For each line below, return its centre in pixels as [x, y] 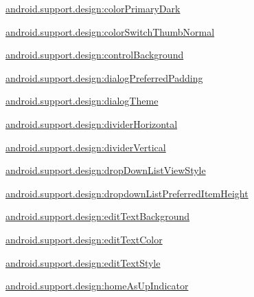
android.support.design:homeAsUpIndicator [97, 286]
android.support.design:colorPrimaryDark [93, 8]
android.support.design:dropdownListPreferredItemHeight [127, 193]
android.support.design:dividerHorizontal [92, 123]
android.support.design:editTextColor [84, 239]
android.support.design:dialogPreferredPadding [104, 77]
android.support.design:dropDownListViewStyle [106, 170]
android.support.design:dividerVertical [86, 147]
